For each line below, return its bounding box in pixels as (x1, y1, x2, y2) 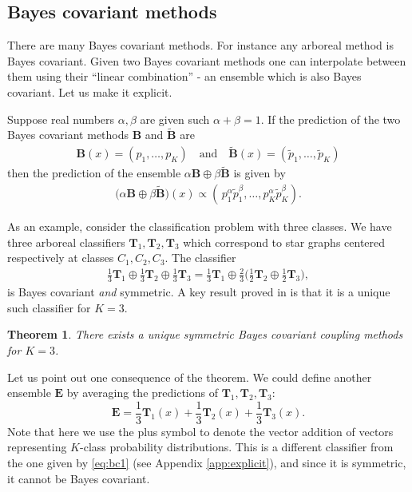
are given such (140, 110, 210, 127)
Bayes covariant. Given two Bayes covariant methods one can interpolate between (7, 52, 406, 69)
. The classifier (164, 249, 236, 266)
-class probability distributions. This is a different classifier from (80, 438, 394, 455)
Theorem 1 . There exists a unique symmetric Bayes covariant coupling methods (7, 326, 403, 343)
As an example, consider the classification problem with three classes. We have (7, 218, 392, 235)
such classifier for (7, 299, 91, 315)
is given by (233, 165, 286, 181)
